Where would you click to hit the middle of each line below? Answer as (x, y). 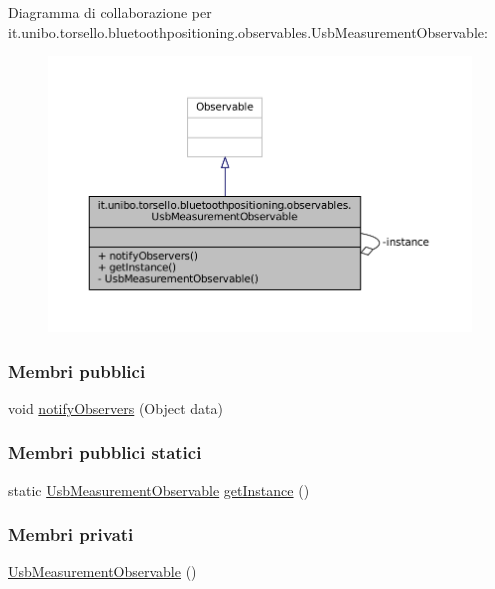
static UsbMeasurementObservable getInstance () (159, 489)
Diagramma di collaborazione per (110, 12)
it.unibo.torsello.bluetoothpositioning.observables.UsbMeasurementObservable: (248, 31)
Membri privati (71, 534)
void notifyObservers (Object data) (115, 407)
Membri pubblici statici (105, 452)
